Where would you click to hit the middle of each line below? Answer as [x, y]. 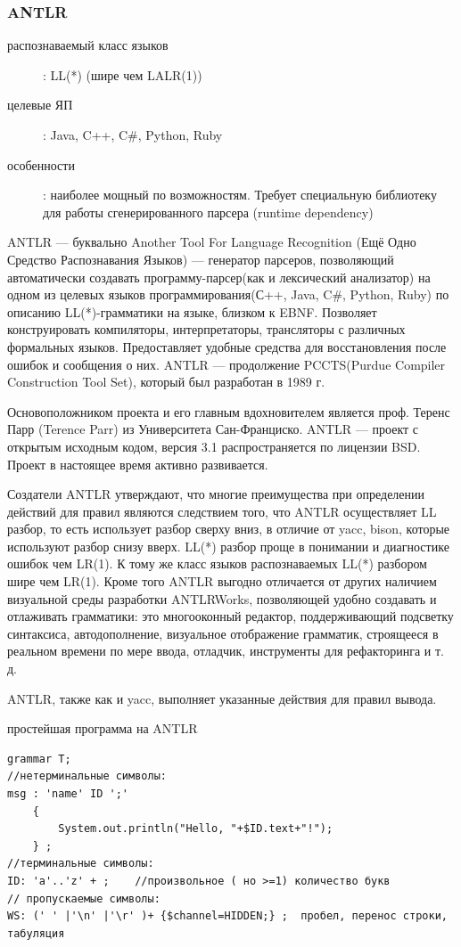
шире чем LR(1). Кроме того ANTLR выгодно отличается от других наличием [222, 581]
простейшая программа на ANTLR [103, 728]
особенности [41, 164]
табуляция [36, 933]
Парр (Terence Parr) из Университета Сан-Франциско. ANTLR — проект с [213, 429]
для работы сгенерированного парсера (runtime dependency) [208, 212]
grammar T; [39, 759]
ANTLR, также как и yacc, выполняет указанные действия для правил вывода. [222, 698]
